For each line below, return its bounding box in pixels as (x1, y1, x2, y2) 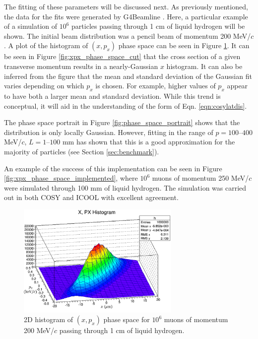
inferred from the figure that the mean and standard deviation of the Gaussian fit (4, 70, 252, 81)
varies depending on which (4, 80, 84, 91)
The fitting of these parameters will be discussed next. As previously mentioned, (4, 1, 248, 11)
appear (227, 80, 248, 91)
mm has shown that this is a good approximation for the (62, 136, 235, 147)
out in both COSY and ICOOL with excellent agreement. (4, 192, 179, 203)
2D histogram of (24, 314, 73, 325)
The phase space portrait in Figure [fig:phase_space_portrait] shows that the (4, 117, 240, 128)
